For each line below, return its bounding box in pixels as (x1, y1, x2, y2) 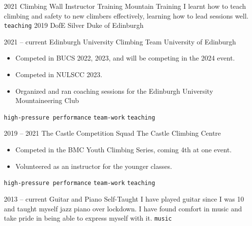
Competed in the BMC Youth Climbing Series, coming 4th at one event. (15, 144, 232, 155)
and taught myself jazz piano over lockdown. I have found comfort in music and (4, 203, 242, 213)
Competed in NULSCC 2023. (15, 69, 102, 80)
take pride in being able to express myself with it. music (4, 213, 172, 223)
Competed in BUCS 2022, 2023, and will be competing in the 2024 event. (15, 53, 235, 63)
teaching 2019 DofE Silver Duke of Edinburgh (4, 20, 144, 30)
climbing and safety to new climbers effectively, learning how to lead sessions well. (4, 10, 249, 21)
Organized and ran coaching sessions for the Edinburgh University (15, 85, 213, 96)
